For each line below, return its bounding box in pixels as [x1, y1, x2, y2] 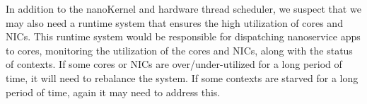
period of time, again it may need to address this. [6, 84, 221, 99]
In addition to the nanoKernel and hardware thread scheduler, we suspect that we [6, 1, 361, 16]
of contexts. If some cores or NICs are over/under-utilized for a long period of [6, 57, 342, 71]
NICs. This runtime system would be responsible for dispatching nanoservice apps [6, 29, 361, 44]
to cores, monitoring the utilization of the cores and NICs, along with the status [6, 42, 353, 57]
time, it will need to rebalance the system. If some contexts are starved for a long [6, 70, 359, 85]
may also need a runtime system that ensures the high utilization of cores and [6, 15, 343, 30]
